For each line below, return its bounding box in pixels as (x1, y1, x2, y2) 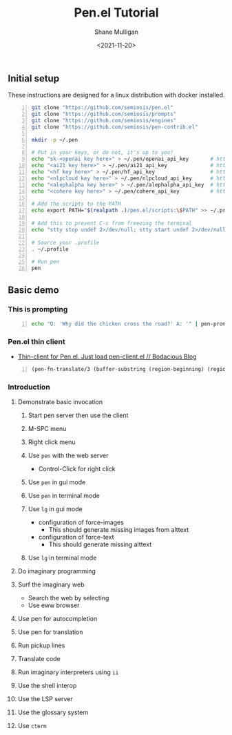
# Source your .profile (31, 239, 100, 246)
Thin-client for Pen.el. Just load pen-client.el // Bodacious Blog (17, 352, 197, 361)
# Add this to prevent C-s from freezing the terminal (31, 220, 192, 227)
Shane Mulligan (94, 28, 138, 36)
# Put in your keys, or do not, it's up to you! (31, 149, 174, 156)
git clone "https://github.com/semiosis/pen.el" (31, 104, 174, 111)
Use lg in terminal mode (28, 554, 97, 562)
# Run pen (31, 258, 60, 265)
